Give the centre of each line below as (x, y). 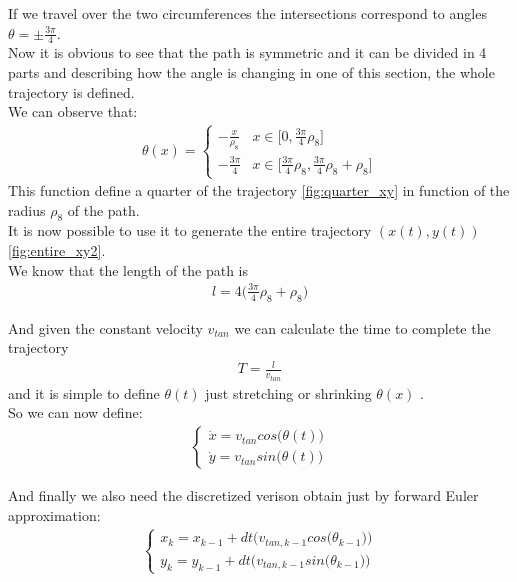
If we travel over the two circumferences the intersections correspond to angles (247, 13)
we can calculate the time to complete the (362, 327)
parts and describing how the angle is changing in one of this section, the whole (251, 72)
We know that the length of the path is (128, 269)
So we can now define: (75, 412)
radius (27, 209)
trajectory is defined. (71, 91)
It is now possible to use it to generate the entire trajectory (190, 230)
